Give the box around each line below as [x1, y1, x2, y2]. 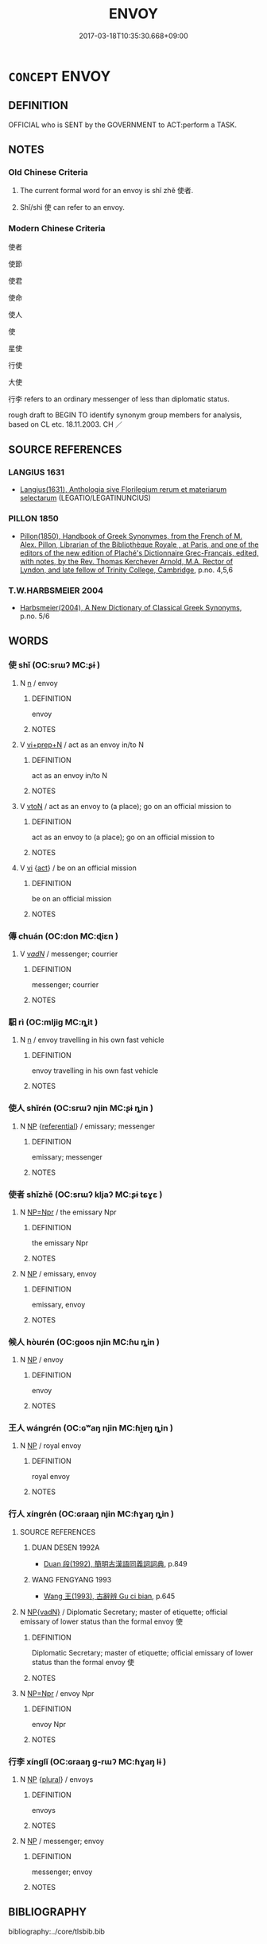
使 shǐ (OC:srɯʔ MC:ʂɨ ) [8, 660, 101, 671]
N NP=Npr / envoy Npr [19, 1688, 95, 1698]
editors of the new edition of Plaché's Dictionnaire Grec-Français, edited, [19, 548, 259, 557]
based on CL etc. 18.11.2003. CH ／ [8, 419, 123, 429]
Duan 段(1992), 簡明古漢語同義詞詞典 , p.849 [43, 1559, 188, 1568]
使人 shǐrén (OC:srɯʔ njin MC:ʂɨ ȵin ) [8, 1102, 153, 1113]
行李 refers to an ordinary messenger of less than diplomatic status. [8, 394, 230, 404]
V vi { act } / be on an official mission [19, 863, 137, 873]
